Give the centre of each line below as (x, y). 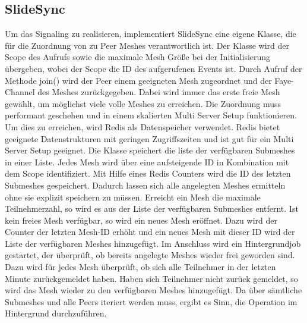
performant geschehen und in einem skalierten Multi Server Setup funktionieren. (151, 115)
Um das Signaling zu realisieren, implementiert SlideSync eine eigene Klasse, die (151, 34)
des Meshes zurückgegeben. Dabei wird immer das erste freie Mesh (159, 92)
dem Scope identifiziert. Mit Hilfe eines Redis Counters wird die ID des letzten (148, 173)
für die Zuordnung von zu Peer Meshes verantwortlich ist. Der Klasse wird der (147, 45)
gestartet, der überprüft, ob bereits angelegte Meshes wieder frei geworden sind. (150, 255)
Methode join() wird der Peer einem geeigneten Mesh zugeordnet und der (138, 80)
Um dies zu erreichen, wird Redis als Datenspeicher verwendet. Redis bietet (143, 126)
